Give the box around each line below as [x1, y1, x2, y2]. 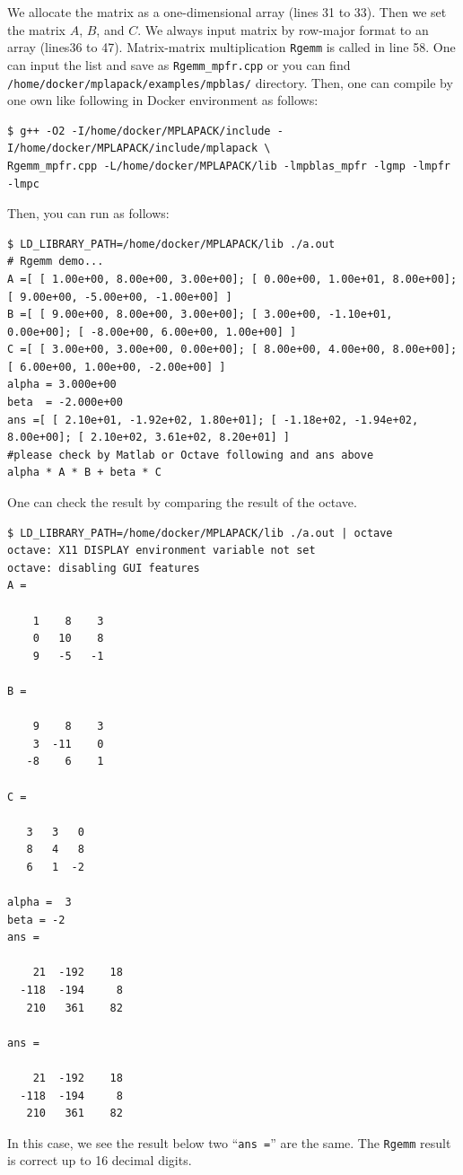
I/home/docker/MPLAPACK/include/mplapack [7, 142, 258, 155]
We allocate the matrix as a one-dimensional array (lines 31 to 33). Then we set [7, 3, 447, 21]
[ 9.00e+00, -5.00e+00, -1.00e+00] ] [7, 290, 232, 303]
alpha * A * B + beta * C [7, 466, 162, 479]
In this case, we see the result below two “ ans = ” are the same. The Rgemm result [7, 1133, 451, 1152]
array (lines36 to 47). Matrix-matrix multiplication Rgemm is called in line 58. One [7, 38, 456, 57]
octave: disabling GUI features [7, 561, 200, 574]
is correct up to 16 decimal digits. [7, 1151, 192, 1170]
